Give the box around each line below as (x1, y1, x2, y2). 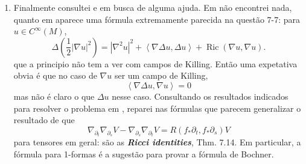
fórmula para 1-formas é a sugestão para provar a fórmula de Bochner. (13, 147, 274, 160)
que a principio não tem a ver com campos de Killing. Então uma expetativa (13, 57, 298, 70)
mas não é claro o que (13, 90, 95, 102)
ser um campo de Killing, (114, 69, 208, 82)
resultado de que (13, 114, 75, 126)
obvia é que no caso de (13, 69, 97, 82)
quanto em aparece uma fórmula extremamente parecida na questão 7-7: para (13, 13, 301, 25)
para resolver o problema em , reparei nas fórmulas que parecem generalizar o (13, 102, 301, 114)
